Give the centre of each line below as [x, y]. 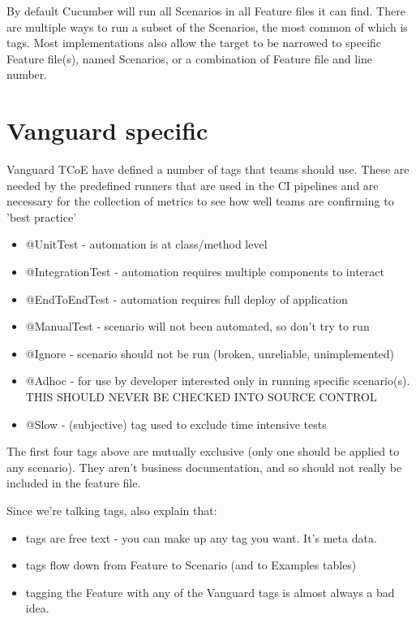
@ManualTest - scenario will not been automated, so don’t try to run [197, 326]
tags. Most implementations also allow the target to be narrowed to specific [194, 43]
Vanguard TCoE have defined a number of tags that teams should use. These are [208, 169]
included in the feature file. [74, 483]
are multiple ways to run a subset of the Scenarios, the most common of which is [207, 26]
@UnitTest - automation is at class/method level [146, 244]
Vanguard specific [107, 130]
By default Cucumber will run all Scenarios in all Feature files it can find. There [206, 11]
